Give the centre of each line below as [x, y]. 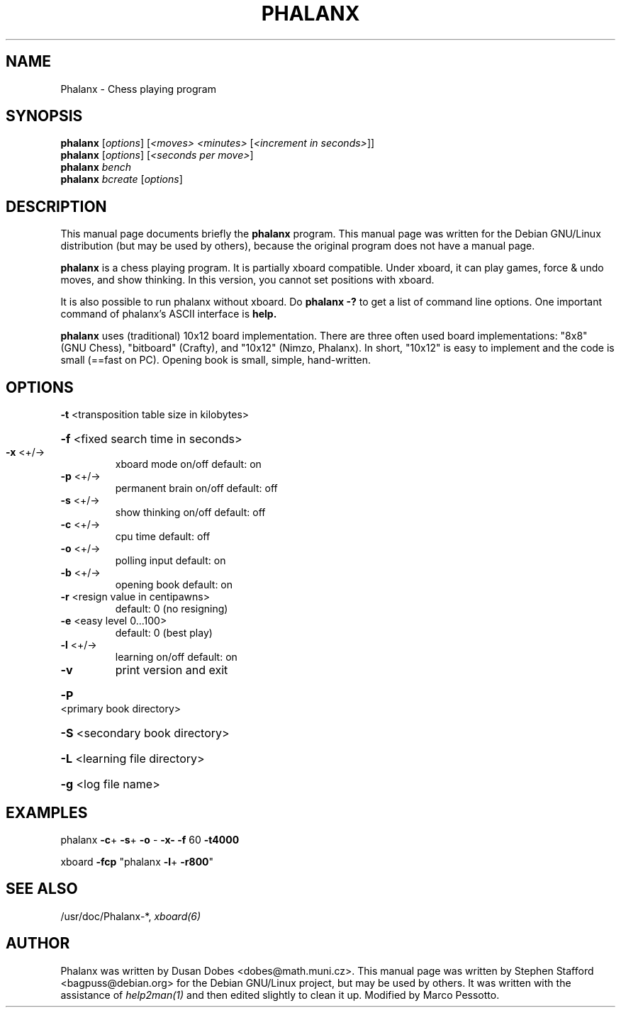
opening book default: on [174, 585]
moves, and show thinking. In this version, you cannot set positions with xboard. [247, 280]
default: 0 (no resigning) [172, 609]
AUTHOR [38, 944]
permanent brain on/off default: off [196, 488]
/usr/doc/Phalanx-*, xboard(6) [131, 916]
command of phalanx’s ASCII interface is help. [169, 314]
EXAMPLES [47, 812]
